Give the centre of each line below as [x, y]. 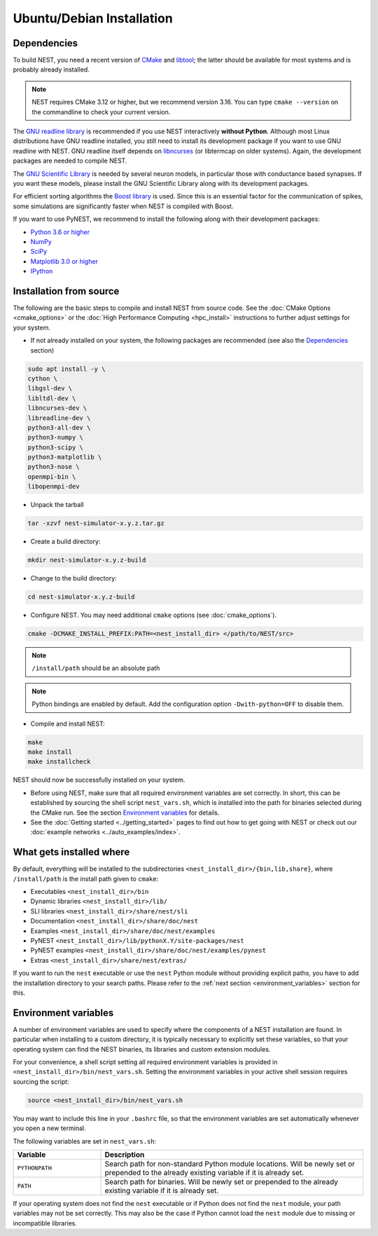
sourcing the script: [41, 1081]
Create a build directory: [65, 542]
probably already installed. [51, 69]
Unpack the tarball [57, 505]
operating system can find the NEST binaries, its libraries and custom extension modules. [142, 1049]
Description [125, 1155]
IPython [42, 271]
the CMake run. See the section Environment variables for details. [125, 813]
